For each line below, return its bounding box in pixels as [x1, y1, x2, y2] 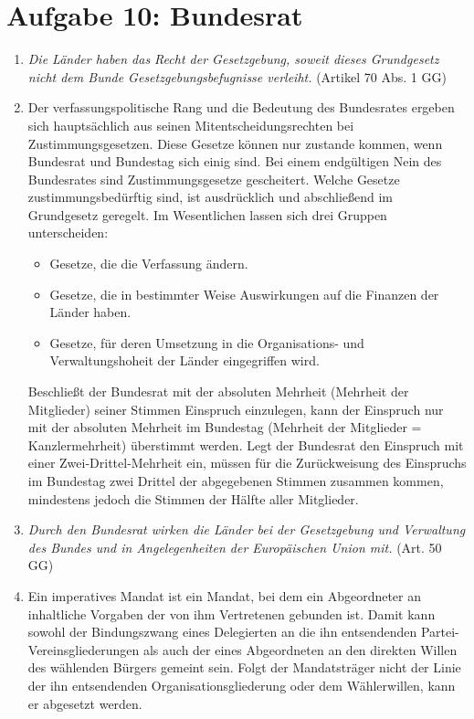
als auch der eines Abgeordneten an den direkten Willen [142, 640, 458, 659]
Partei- [420, 622, 459, 641]
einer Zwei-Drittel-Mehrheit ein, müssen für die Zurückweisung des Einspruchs [27, 453, 467, 472]
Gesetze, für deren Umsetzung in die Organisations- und [49, 333, 364, 352]
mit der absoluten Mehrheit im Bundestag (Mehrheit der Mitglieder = [27, 418, 422, 437]
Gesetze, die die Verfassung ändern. [49, 254, 248, 273]
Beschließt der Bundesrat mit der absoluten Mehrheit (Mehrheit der [27, 382, 409, 401]
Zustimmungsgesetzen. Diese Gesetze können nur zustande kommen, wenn [27, 133, 443, 153]
